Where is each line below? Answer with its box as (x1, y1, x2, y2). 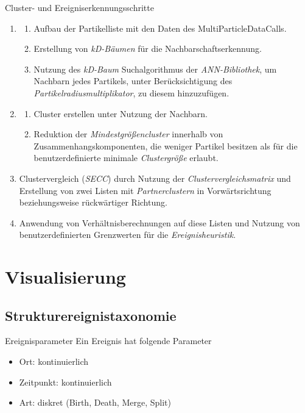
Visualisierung (5, 264, 126, 289)
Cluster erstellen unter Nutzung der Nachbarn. (33, 107, 208, 120)
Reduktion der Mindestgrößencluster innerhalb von (33, 127, 223, 140)
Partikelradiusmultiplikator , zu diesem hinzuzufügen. (33, 86, 230, 99)
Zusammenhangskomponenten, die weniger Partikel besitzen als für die (33, 139, 298, 152)
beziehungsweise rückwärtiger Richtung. (19, 196, 167, 209)
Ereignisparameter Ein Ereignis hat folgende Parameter (5, 334, 212, 347)
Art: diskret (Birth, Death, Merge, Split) (19, 396, 171, 409)
